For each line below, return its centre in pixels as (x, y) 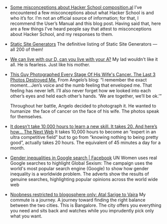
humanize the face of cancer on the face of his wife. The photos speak (85, 111)
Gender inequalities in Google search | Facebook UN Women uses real (83, 158)
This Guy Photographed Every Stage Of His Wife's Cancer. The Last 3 (83, 74)
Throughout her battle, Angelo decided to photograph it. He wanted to (83, 106)
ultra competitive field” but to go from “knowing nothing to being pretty (84, 137)
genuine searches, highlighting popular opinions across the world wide (84, 179)
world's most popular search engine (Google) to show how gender (79, 169)
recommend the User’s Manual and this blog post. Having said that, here (85, 23)
